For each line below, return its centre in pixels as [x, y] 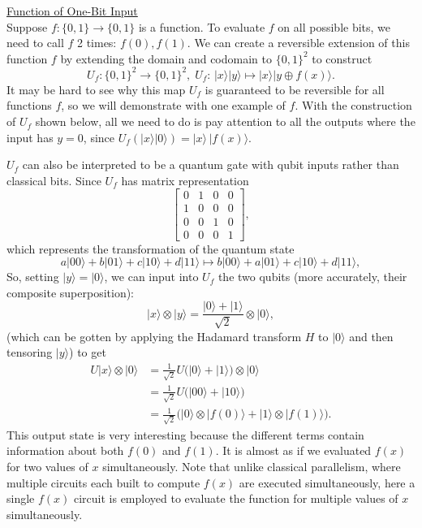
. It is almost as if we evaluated [293, 450]
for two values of [47, 466]
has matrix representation [185, 180]
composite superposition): [71, 292]
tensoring [30, 352]
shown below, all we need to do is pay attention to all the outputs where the [225, 121]
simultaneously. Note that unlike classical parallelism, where [252, 466]
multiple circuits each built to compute [103, 482]
